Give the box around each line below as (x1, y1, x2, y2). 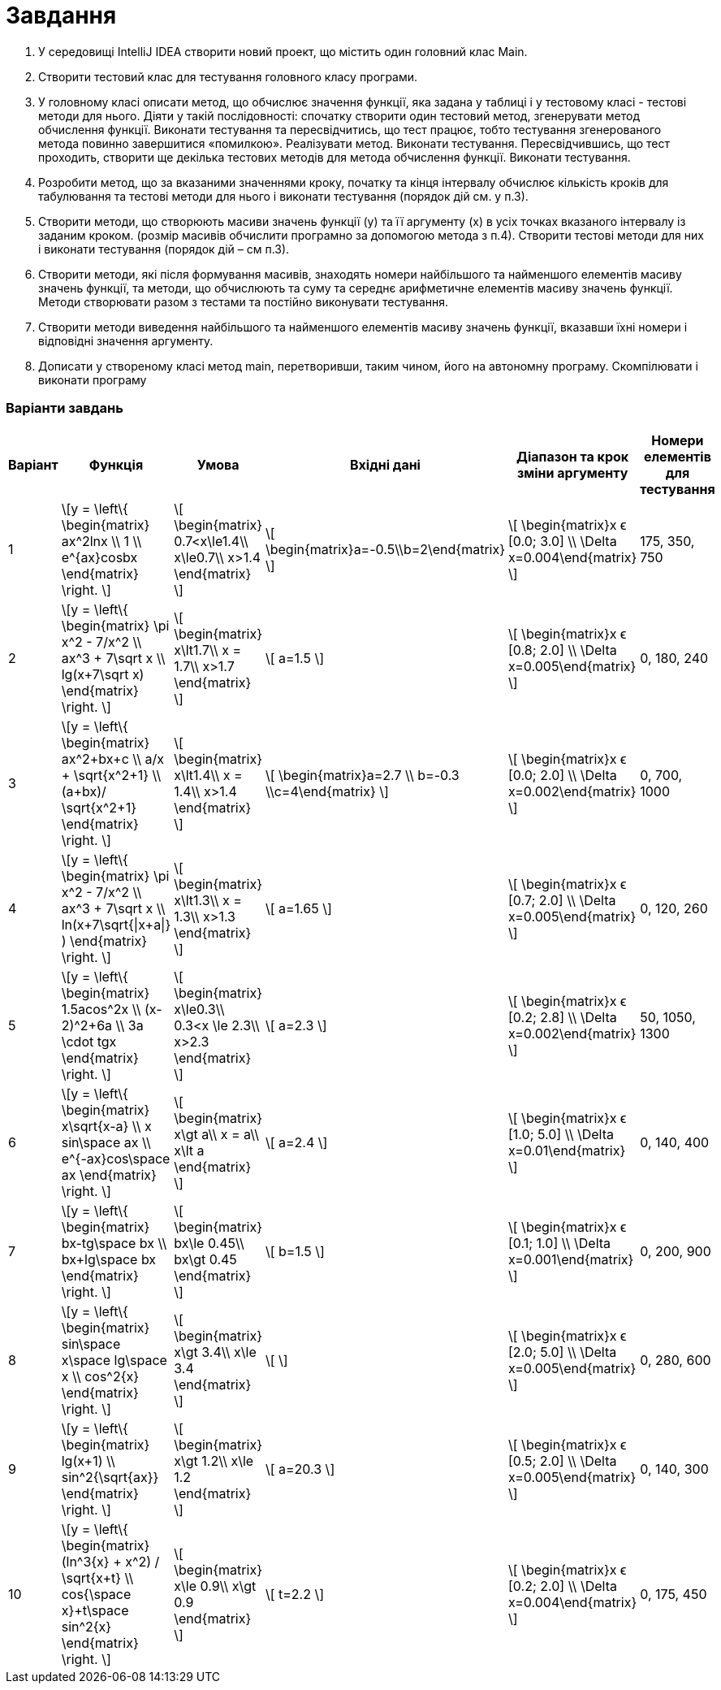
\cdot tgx (61, 1033, 117, 1050)
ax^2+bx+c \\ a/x (61, 750, 165, 767)
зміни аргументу (516, 464, 628, 481)
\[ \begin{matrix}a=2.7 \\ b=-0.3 (265, 766, 460, 783)
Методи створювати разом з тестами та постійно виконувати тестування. (38, 294, 449, 309)
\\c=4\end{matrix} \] (265, 782, 389, 799)
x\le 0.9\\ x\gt (174, 1577, 257, 1594)
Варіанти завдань (6, 400, 123, 417)
